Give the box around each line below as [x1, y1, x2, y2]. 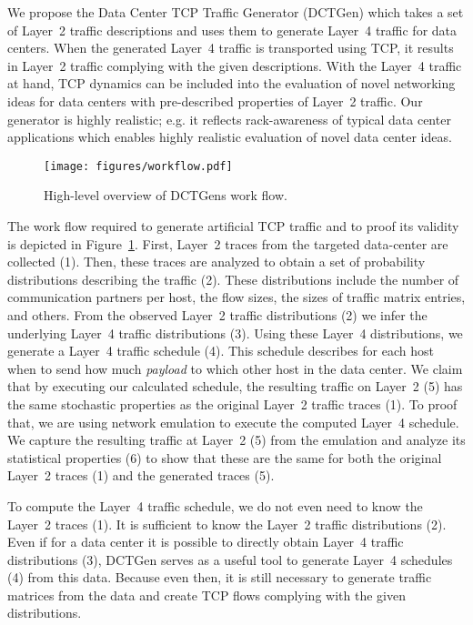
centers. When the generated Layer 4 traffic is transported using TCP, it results [7, 38, 454, 57]
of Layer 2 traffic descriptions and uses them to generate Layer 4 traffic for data [7, 20, 458, 39]
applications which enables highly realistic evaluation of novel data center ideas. [7, 127, 452, 146]
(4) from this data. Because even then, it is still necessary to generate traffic [7, 568, 432, 587]
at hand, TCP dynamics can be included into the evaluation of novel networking [7, 74, 456, 93]
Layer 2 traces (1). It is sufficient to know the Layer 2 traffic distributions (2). [7, 514, 447, 533]
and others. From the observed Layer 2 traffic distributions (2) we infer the [7, 305, 428, 324]
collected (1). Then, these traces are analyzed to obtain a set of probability [7, 252, 426, 271]
